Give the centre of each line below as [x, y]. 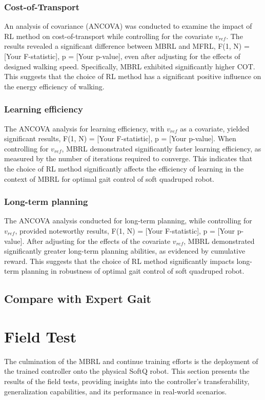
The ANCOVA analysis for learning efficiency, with [84, 128]
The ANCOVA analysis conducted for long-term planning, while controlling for [128, 221]
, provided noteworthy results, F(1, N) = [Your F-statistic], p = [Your [125, 230]
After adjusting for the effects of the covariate [98, 241]
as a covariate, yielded [215, 128]
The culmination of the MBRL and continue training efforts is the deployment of [131, 361]
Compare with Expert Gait [78, 299]
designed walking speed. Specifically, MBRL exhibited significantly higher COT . [130, 66]
